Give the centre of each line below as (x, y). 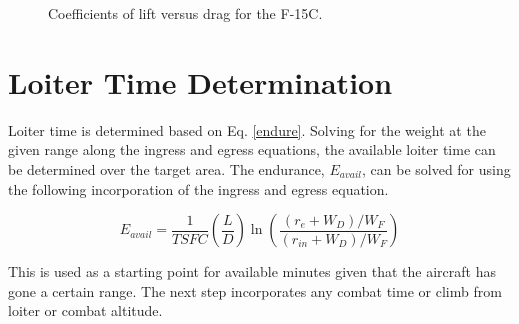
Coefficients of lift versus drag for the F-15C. (185, 13)
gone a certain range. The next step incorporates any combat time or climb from (255, 290)
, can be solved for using (436, 168)
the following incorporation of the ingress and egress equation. (198, 188)
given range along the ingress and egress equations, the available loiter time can (252, 149)
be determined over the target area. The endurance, (166, 168)
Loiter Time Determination (200, 81)
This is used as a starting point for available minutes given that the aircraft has (252, 271)
